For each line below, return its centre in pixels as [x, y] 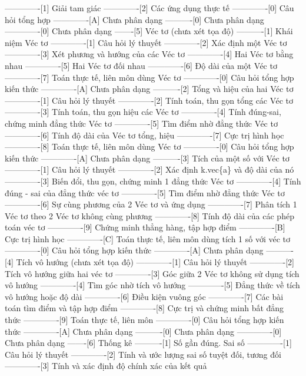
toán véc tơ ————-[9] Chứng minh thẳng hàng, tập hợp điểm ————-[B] [145, 227]
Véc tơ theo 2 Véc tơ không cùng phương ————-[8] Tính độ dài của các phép [149, 215]
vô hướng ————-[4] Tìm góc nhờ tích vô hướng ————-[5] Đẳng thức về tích [152, 285]
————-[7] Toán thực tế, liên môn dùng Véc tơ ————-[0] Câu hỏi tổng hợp [149, 77]
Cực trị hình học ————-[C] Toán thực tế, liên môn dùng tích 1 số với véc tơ [148, 238]
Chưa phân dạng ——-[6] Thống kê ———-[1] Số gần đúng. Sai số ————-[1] [148, 343]
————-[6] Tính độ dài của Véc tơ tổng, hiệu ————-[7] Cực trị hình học [144, 135]
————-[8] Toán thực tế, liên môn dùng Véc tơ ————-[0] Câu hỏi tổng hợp [149, 146]
